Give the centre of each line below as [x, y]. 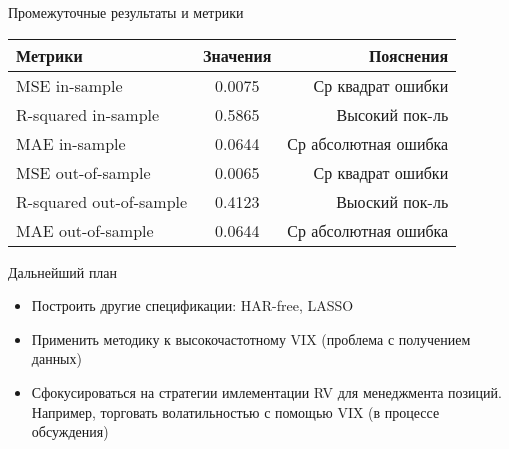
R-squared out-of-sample [102, 201]
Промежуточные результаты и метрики [126, 12]
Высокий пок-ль [392, 114]
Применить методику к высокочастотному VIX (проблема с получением [251, 338]
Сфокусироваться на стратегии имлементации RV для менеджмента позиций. [266, 391]
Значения [237, 55]
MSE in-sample [69, 85]
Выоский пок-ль [392, 201]
